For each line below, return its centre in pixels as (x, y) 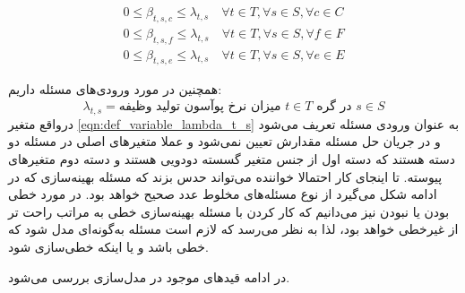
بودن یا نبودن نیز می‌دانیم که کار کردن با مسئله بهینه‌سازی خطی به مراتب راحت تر (229, 211)
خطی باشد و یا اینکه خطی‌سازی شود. (108, 247)
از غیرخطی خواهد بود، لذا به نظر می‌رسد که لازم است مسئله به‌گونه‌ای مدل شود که (233, 229)
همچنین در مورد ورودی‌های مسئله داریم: (115, 89)
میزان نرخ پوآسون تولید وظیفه (200, 107)
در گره (334, 107)
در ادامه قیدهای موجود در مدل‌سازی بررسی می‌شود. (149, 276)
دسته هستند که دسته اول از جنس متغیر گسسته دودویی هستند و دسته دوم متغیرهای (232, 159)
